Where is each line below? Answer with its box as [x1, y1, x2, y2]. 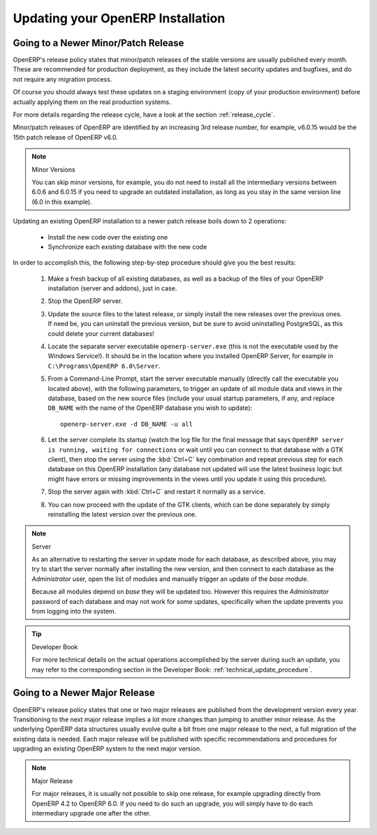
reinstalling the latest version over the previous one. [47, 510, 197, 518]
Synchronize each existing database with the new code [47, 242, 207, 251]
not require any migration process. [13, 75, 112, 83]
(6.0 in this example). [31, 198, 92, 206]
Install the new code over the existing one [47, 232, 168, 241]
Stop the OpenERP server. [47, 297, 123, 305]
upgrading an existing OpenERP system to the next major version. [13, 744, 202, 753]
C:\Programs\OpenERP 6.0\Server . [47, 362, 161, 370]
